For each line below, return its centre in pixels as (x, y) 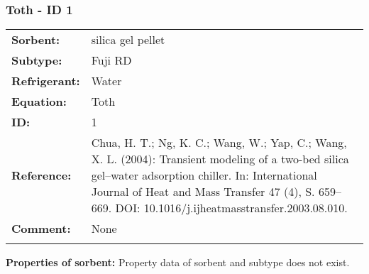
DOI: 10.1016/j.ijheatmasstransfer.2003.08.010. (231, 208)
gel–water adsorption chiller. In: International (204, 175)
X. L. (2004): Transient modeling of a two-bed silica (220, 159)
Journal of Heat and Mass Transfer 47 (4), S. (203, 192)
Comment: (41, 229)
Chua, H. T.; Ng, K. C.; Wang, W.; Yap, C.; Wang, (219, 143)
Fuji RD (111, 60)
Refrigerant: (46, 81)
